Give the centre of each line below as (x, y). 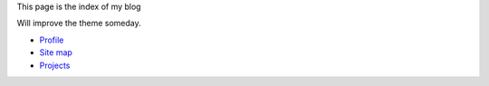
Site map (56, 53)
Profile (52, 40)
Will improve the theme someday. (79, 24)
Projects (55, 65)
